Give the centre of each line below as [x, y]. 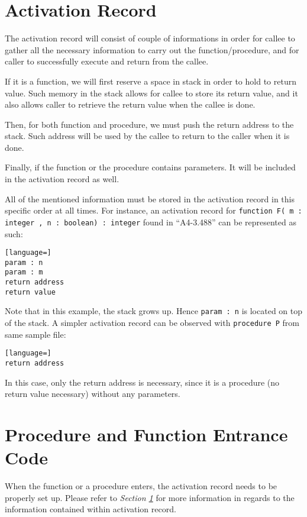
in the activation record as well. [62, 179]
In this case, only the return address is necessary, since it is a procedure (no [142, 382]
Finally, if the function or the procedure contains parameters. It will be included [150, 167]
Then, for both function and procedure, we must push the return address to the [149, 124]
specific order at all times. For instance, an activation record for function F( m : [153, 210]
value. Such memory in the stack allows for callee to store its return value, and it [151, 93]
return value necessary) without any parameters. [93, 394]
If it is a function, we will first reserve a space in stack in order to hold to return [151, 81]
